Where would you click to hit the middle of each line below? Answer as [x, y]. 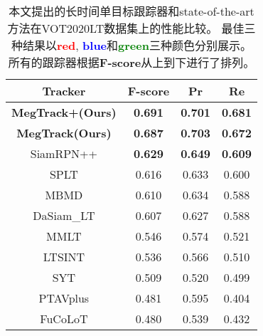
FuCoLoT [64, 319]
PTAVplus [64, 298]
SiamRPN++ [64, 153]
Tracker [64, 91]
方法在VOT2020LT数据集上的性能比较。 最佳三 [131, 28]
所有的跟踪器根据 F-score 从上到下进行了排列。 [131, 62]
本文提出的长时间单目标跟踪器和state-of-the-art [131, 11]
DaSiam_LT [64, 215]
